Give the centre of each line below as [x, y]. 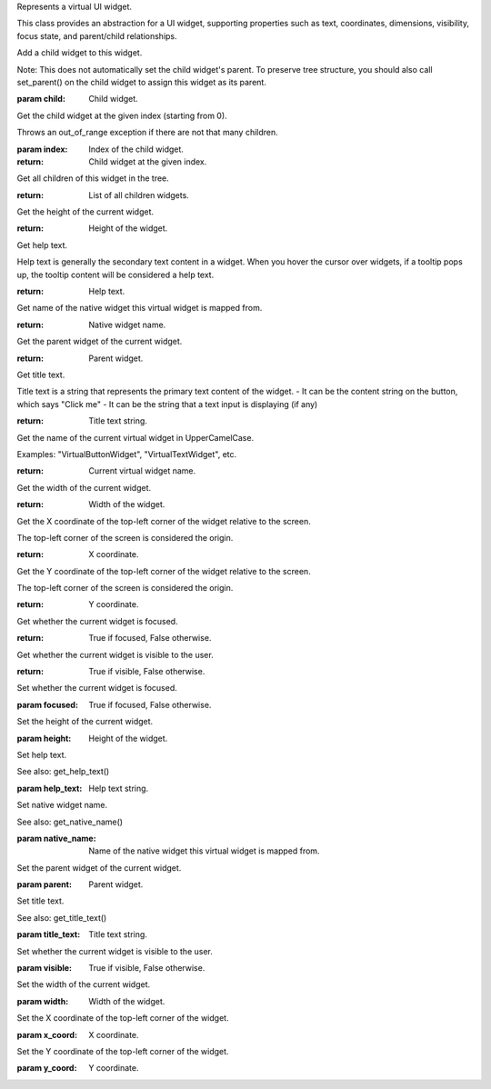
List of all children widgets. [139, 195]
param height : [44, 738]
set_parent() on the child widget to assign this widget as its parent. [142, 82]
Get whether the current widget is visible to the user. [115, 654]
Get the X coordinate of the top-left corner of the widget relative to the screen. [164, 521]
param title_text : [49, 934]
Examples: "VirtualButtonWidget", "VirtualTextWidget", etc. [127, 454]
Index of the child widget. [136, 149]
